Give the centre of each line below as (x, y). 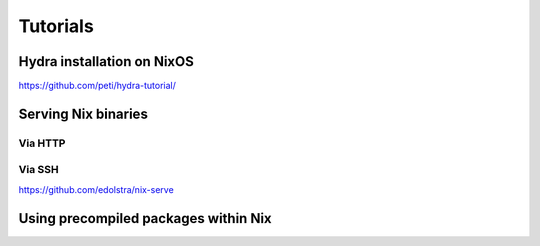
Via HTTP (42, 143)
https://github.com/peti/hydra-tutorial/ (97, 86)
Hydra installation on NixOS (106, 61)
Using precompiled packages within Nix (145, 218)
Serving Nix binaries (83, 113)
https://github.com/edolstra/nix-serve (96, 189)
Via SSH (38, 170)
